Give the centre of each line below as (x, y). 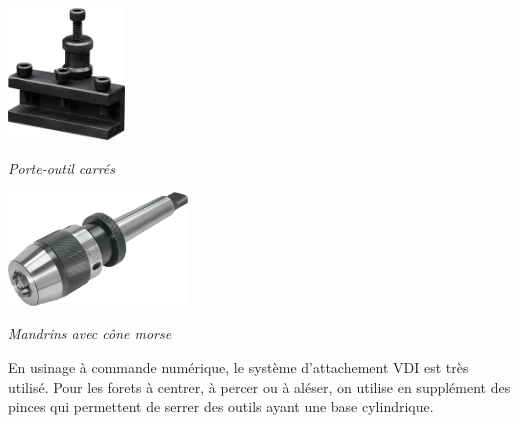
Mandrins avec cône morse (90, 333)
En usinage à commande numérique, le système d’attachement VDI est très (238, 367)
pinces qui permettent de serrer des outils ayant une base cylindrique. (221, 406)
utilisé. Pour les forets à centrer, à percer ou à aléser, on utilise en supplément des (259, 386)
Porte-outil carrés (62, 167)
